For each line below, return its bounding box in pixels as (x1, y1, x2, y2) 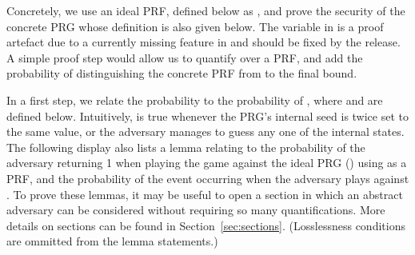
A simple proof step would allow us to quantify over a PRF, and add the (6, 49, 363, 66)
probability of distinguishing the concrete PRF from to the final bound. (6, 65, 357, 82)
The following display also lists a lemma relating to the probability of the (6, 138, 365, 155)
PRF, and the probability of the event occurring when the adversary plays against (6, 169, 409, 186)
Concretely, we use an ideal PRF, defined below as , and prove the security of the (6, 2, 405, 18)
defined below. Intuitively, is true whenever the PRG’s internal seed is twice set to (6, 107, 409, 124)
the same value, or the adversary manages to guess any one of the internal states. (6, 123, 405, 140)
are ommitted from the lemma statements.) (6, 233, 218, 249)
